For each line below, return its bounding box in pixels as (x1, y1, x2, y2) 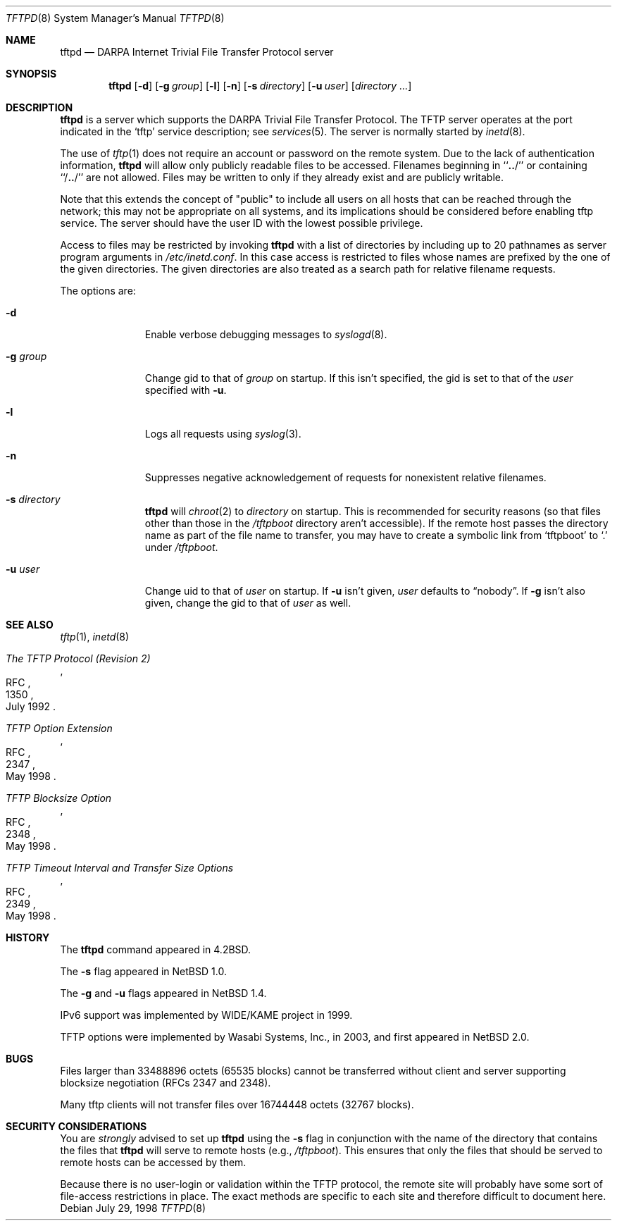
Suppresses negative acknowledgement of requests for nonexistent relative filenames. (144, 471, 547, 483)
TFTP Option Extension (6, 722, 113, 734)
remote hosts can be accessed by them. (60, 1156, 247, 1168)
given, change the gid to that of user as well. (144, 597, 351, 609)
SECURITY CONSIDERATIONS (6, 1120, 147, 1132)
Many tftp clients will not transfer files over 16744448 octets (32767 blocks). (60, 1098, 414, 1110)
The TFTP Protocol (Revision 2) (6, 652, 151, 664)
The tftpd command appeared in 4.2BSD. (60, 943, 251, 955)
